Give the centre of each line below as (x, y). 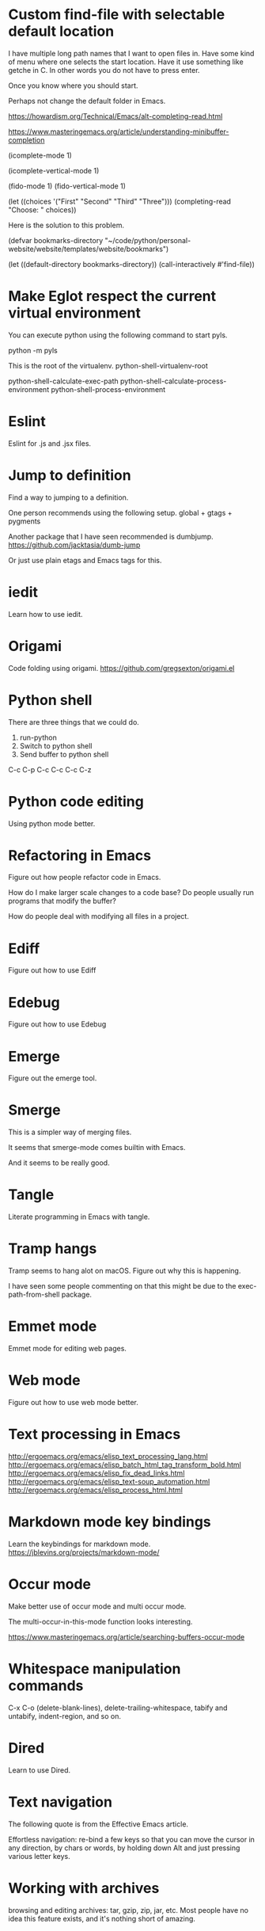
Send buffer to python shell (64, 754)
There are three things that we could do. (74, 722)
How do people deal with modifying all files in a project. (99, 916)
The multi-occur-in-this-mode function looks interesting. (100, 1621)
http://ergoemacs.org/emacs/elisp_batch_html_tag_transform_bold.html (125, 1464)
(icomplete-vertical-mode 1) (54, 170)
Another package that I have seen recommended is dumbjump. (111, 536)
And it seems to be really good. (59, 1163)
